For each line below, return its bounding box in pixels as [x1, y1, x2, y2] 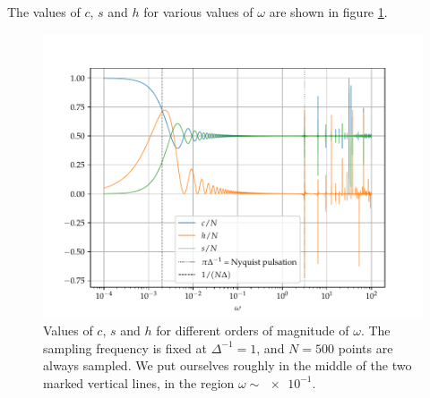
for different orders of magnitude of [156, 321, 349, 340]
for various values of [143, 3, 254, 21]
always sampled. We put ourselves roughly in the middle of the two [43, 356, 412, 375]
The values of [7, 3, 81, 21]
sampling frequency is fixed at [43, 338, 207, 357]
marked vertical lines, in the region [43, 373, 235, 392]
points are [338, 338, 393, 357]
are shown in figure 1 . [269, 3, 388, 21]
